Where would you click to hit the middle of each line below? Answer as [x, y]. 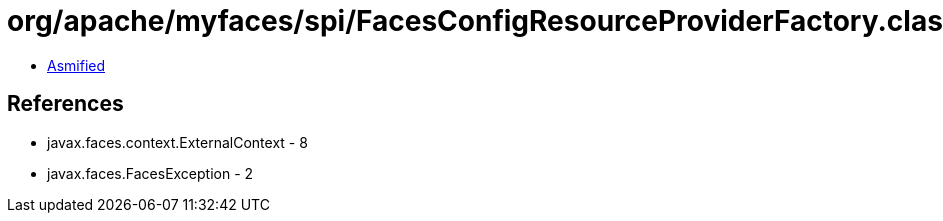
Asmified [76, 65]
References [65, 104]
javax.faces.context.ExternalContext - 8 [177, 142]
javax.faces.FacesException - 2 [150, 173]
